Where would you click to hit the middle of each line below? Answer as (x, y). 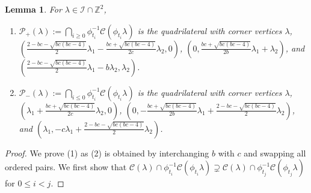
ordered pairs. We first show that (66, 167)
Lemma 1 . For (33, 9)
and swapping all (275, 153)
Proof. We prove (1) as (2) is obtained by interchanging (107, 153)
